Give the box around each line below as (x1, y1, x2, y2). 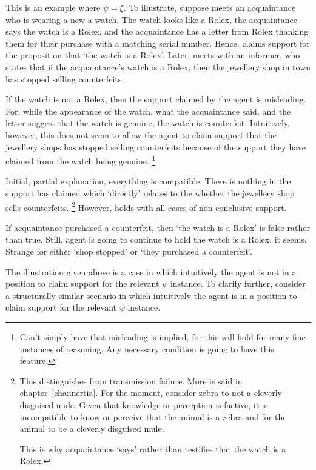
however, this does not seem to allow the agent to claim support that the (5, 128, 277, 141)
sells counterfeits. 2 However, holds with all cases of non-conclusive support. (5, 199, 287, 213)
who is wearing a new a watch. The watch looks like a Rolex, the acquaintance (5, 13, 297, 25)
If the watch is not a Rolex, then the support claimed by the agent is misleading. (5, 93, 306, 106)
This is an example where (5, 1, 101, 13)
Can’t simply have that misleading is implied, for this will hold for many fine (19, 330, 306, 343)
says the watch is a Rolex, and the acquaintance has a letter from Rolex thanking (5, 25, 309, 38)
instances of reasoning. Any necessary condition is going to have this (19, 342, 274, 355)
